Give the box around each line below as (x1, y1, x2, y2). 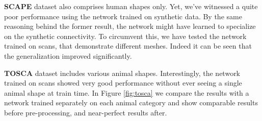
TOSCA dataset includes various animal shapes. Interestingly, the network (4, 67, 241, 78)
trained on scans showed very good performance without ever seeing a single (4, 77, 242, 88)
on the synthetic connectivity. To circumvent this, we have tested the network (4, 30, 247, 41)
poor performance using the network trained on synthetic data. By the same (4, 11, 242, 21)
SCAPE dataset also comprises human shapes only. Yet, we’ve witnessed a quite (4, 1, 258, 11)
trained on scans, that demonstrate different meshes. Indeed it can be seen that (4, 41, 252, 51)
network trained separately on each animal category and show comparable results (4, 97, 258, 108)
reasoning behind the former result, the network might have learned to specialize (4, 21, 256, 31)
